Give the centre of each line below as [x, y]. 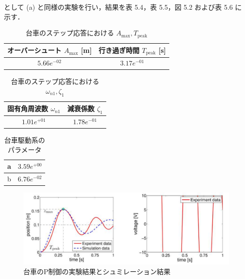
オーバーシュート [34, 50]
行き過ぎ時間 [119, 50]
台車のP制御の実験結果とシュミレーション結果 [97, 271]
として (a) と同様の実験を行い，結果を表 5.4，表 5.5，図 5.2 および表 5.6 [118, 7]
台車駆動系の [24, 139]
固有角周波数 [28, 108]
